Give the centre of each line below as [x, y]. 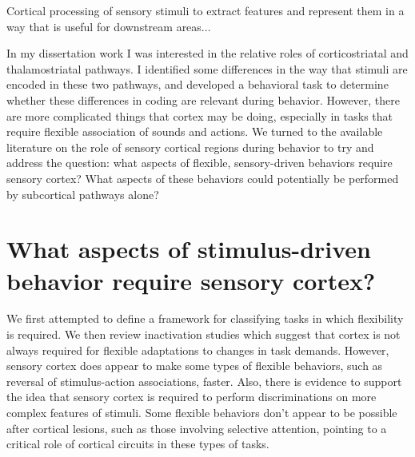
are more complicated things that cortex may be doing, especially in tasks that [200, 115]
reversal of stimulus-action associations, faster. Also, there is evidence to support [204, 381]
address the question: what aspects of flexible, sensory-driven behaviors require [200, 163]
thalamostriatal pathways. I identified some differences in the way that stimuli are [207, 68]
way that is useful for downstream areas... [109, 26]
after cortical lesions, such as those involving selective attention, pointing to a [197, 428]
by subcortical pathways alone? [83, 194]
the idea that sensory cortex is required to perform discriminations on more [192, 397]
